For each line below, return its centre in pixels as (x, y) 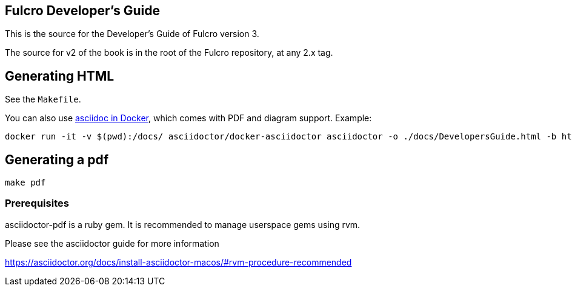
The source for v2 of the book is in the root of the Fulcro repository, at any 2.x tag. (169, 53)
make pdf (25, 183)
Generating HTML (60, 76)
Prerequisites (37, 203)
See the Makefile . (43, 99)
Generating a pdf (57, 159)
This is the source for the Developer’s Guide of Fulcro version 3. (132, 34)
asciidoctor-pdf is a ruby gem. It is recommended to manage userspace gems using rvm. (183, 224)
